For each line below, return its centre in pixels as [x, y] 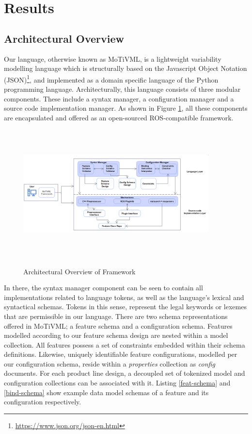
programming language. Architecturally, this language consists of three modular [122, 89]
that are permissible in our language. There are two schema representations [116, 316]
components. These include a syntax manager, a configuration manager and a [119, 98]
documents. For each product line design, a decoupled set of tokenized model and [125, 373]
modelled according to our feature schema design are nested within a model [116, 335]
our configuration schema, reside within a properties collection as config [110, 363]
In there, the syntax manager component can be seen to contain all [103, 288]
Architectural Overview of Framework [79, 271]
